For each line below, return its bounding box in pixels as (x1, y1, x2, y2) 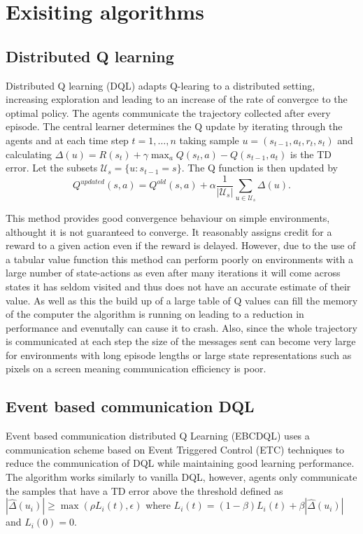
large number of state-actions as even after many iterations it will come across (6, 265, 341, 280)
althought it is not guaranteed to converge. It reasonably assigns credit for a (6, 224, 332, 239)
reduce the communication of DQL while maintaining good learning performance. (6, 456, 355, 470)
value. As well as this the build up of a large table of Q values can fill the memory (6, 293, 358, 307)
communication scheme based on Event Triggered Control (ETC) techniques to (6, 442, 345, 456)
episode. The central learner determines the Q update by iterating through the (6, 119, 343, 134)
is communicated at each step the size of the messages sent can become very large (6, 334, 356, 349)
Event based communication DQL (6, 395, 255, 417)
